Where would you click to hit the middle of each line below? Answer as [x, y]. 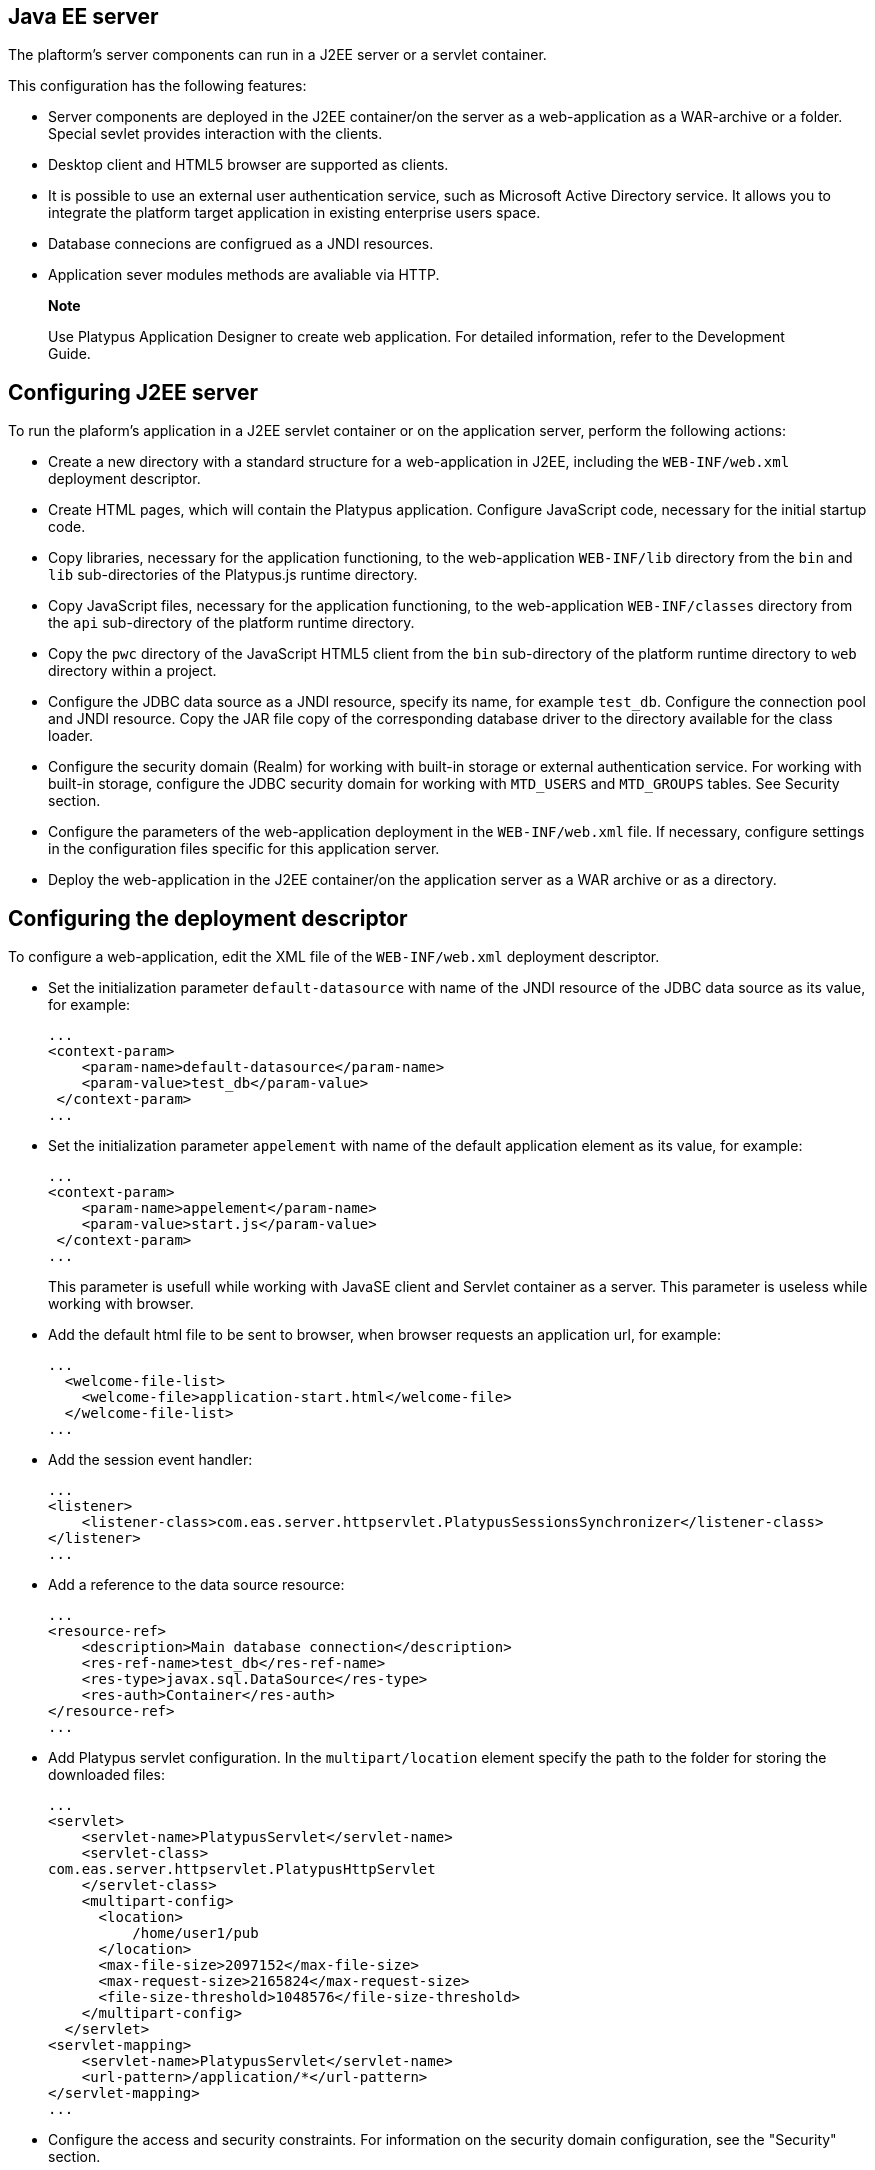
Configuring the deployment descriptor [208, 918]
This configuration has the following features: [157, 86]
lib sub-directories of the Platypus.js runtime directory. [233, 575]
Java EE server [83, 16]
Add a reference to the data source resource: [196, 1585]
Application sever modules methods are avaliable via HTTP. [244, 275]
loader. [70, 736]
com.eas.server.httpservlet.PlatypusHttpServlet [242, 1869]
